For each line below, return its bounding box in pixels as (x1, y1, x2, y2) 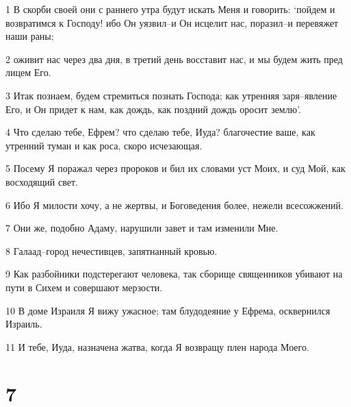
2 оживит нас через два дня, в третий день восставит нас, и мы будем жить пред (5, 51, 343, 66)
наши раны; (5, 29, 54, 43)
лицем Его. (5, 65, 51, 79)
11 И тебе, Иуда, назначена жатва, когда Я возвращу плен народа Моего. (5, 339, 309, 354)
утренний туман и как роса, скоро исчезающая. (5, 138, 203, 152)
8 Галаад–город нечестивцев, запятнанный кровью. (5, 243, 218, 258)
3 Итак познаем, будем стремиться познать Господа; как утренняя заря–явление (5, 88, 337, 102)
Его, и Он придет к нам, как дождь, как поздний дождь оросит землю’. (5, 101, 302, 116)
